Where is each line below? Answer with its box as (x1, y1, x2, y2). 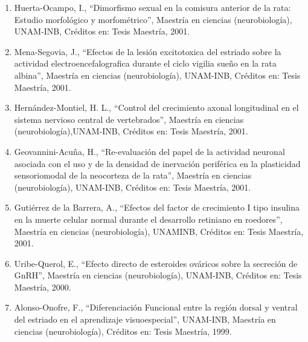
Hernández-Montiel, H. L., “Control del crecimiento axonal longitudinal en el (14, 101, 299, 114)
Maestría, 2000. (14, 280, 71, 293)
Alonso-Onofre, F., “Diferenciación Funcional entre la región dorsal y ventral (14, 301, 298, 314)
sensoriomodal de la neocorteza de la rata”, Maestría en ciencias (14, 169, 252, 182)
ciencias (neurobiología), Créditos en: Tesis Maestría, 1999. (14, 324, 232, 337)
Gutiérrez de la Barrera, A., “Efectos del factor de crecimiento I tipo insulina (14, 201, 300, 214)
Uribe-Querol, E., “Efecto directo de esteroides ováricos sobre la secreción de (14, 257, 298, 269)
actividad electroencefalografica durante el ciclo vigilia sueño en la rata (14, 57, 277, 70)
